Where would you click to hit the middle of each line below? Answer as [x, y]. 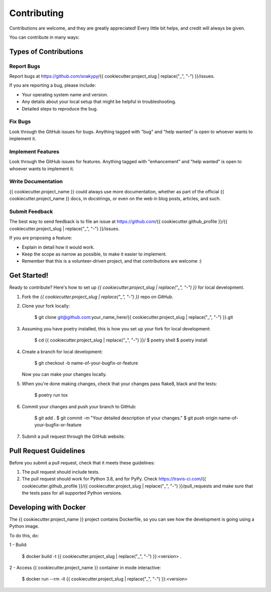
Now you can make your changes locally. [64, 375]
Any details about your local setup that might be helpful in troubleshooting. [99, 102]
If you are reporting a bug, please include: [53, 85]
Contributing [36, 13]
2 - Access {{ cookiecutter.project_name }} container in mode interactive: [85, 568]
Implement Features [34, 152]
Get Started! [29, 275]
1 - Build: [18, 545]
